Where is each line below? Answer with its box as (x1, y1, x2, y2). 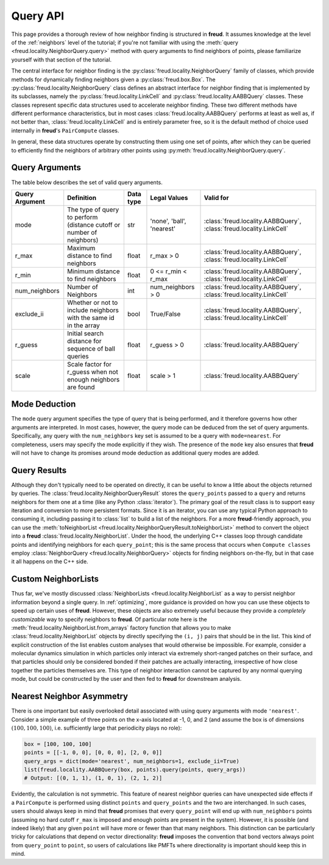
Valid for (203, 193, 229, 202)
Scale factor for (67, 360, 112, 368)
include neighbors (67, 305, 119, 314)
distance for (67, 336, 102, 345)
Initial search (67, 329, 104, 338)
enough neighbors (67, 375, 120, 383)
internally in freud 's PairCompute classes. (11, 127, 119, 134)
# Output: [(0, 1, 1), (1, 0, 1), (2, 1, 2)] (24, 775, 163, 781)
